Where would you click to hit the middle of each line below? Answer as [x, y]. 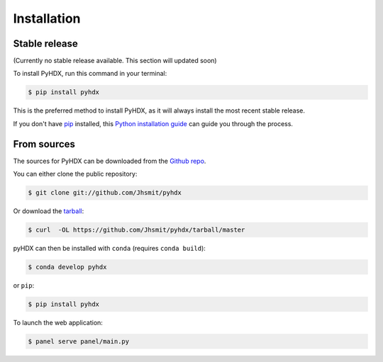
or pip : [24, 285]
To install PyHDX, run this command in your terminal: [90, 74]
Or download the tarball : [49, 211]
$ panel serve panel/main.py [79, 341]
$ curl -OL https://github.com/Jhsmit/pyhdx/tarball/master [137, 230]
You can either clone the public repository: [75, 174]
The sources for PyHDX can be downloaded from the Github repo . [110, 161]
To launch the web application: [58, 322]
